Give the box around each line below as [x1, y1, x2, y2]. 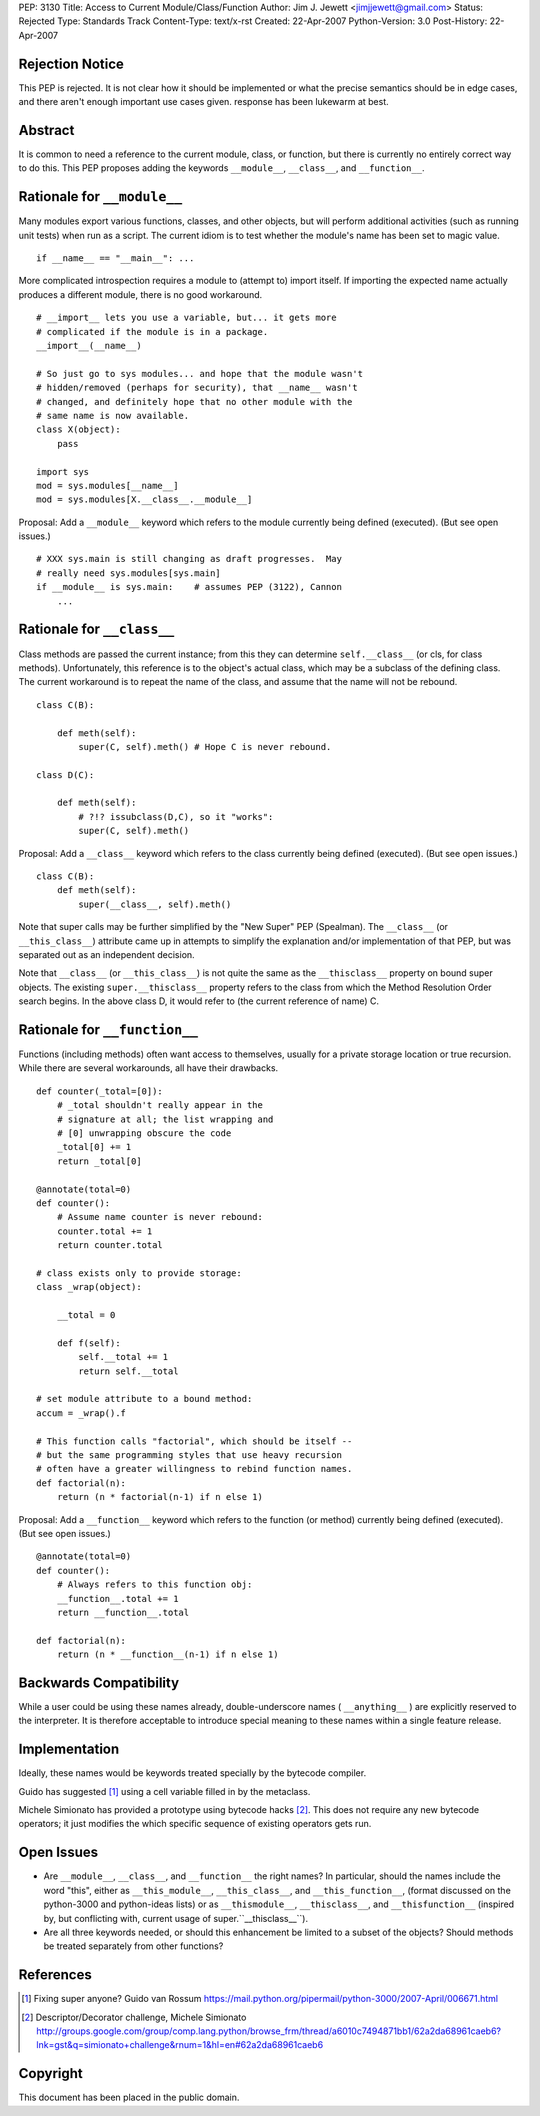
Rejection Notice [18, 55, 125, 72]
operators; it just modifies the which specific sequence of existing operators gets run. [18, 1818, 372, 1830]
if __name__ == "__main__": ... [36, 253, 195, 264]
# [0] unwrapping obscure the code [56, 1128, 232, 1139]
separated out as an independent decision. [18, 948, 195, 960]
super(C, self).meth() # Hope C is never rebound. [78, 741, 332, 752]
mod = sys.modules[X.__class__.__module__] [36, 494, 253, 505]
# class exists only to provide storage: [36, 1267, 242, 1279]
